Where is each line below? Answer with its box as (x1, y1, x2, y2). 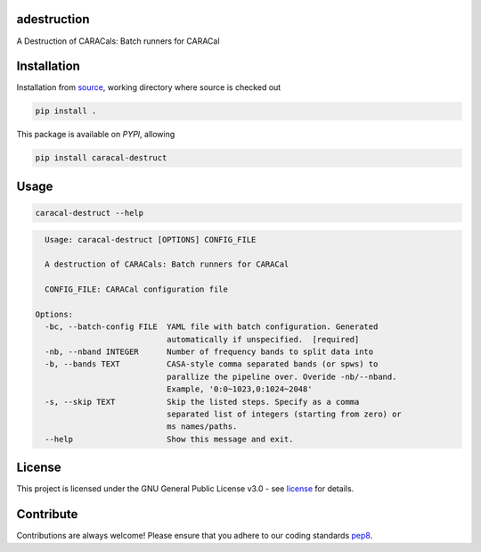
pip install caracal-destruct (35, 152, 167, 163)
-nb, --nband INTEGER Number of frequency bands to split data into (45, 347, 374, 357)
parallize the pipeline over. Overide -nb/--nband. (166, 371, 397, 382)
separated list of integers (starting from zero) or (166, 409, 403, 419)
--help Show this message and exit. (45, 433, 294, 444)
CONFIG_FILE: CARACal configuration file (45, 284, 229, 294)
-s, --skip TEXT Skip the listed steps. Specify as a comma (45, 397, 360, 407)
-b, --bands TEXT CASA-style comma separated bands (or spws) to (45, 359, 379, 369)
